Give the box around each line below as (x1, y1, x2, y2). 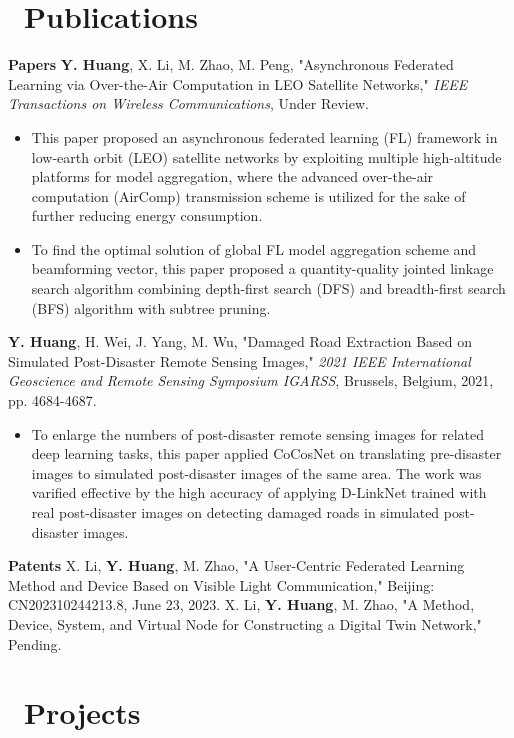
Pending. (8, 633, 62, 654)
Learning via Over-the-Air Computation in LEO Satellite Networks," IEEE (8, 73, 468, 94)
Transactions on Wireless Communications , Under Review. (8, 93, 369, 114)
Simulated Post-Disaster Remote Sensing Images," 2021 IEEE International (8, 350, 471, 371)
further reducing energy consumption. (31, 205, 263, 226)
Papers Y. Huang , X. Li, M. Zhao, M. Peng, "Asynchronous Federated (8, 54, 454, 75)
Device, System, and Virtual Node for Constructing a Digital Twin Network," (8, 613, 482, 634)
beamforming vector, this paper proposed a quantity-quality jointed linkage (31, 258, 494, 279)
